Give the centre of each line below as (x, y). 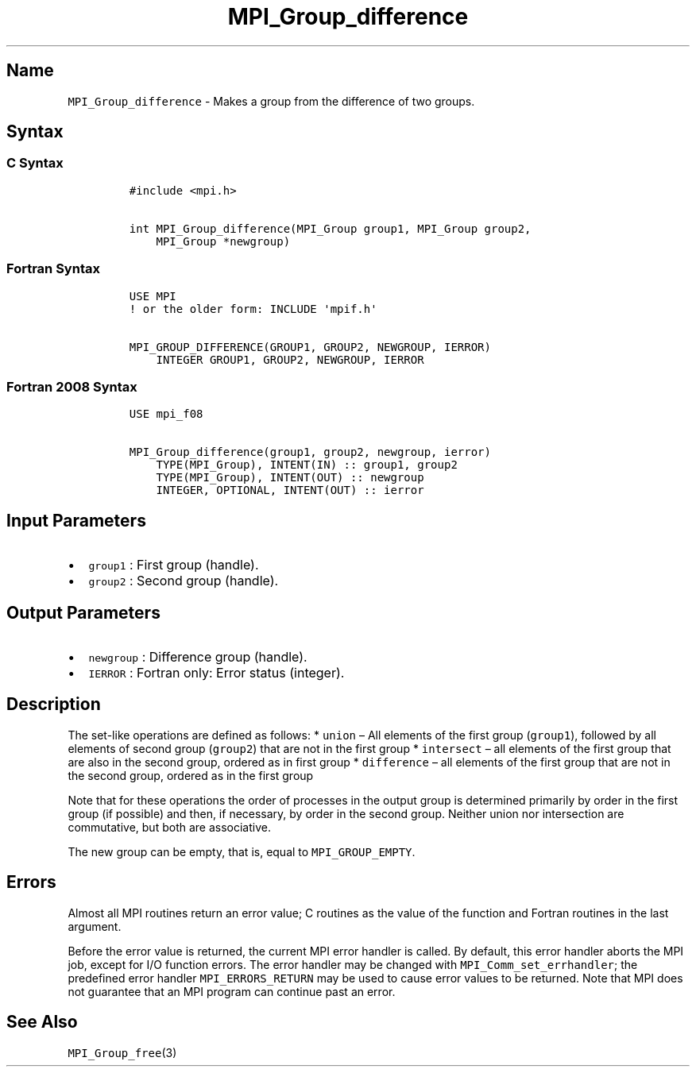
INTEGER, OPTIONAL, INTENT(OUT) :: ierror (290, 490)
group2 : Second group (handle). (184, 581)
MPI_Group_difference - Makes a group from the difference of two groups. (271, 101)
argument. (95, 926)
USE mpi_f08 (166, 414)
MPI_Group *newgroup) (223, 241)
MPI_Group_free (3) (122, 1052)
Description (54, 704)
